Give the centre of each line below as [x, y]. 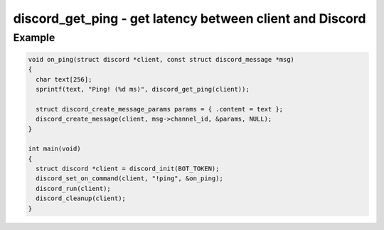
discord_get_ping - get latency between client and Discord [190, 18]
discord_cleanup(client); [81, 198]
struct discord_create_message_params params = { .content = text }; [160, 109]
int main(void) [54, 149]
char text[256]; [64, 79]
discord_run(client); [74, 188]
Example [34, 38]
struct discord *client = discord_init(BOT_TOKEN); [128, 169]
